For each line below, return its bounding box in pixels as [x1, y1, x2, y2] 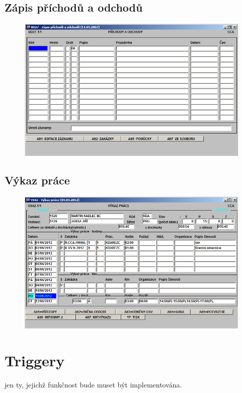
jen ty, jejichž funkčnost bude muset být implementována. [5, 379, 182, 389]
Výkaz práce [5, 172, 70, 188]
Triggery [5, 350, 65, 371]
